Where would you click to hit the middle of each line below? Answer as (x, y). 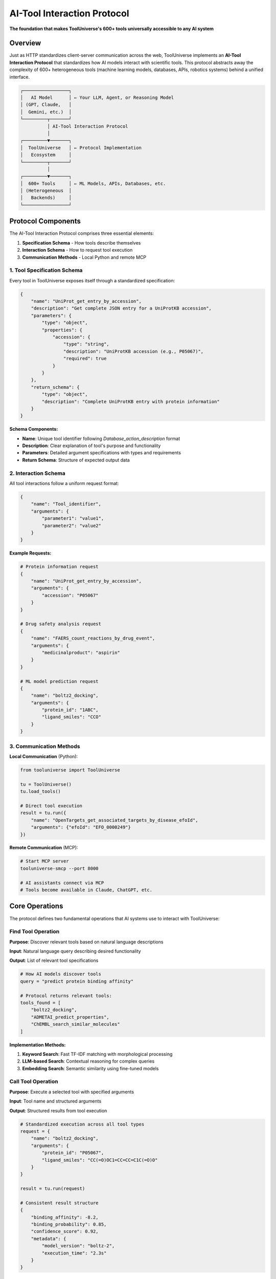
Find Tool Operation (34, 932)
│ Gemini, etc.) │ (46, 112)
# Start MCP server (44, 861)
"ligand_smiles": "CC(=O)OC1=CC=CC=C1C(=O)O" (100, 1160)
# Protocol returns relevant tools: (66, 996)
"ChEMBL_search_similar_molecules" (75, 1024)
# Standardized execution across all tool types (82, 1124)
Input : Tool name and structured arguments (55, 1101)
